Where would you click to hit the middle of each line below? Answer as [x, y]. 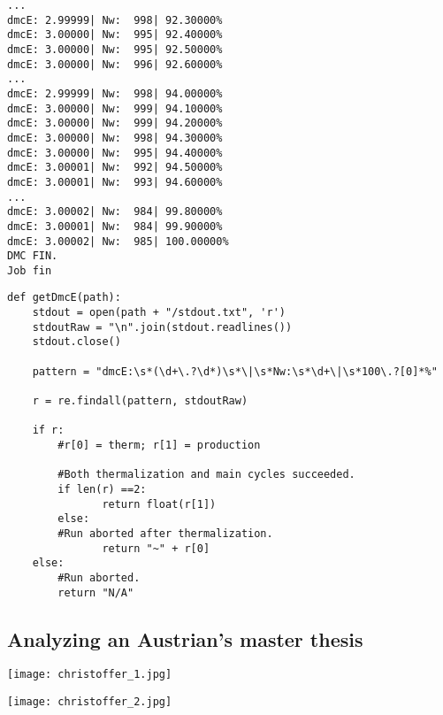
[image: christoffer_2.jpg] [90, 702]
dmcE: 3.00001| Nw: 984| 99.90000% [115, 226]
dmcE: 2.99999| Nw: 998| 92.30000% [115, 20]
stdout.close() [76, 342]
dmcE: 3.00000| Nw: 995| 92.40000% [115, 35]
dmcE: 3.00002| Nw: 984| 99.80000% [115, 212]
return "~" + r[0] [156, 548]
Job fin [30, 270]
